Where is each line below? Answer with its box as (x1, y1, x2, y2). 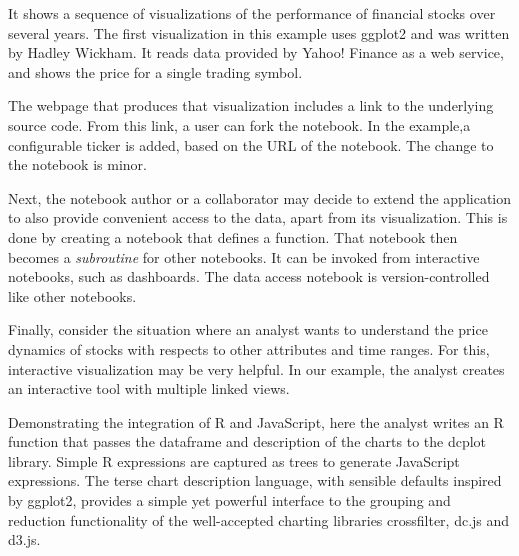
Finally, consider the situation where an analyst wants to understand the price (8, 319, 488, 340)
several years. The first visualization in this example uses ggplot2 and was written (8, 22, 510, 43)
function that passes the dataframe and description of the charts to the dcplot (8, 431, 487, 452)
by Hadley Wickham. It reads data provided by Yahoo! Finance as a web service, (8, 42, 504, 63)
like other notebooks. (8, 285, 137, 306)
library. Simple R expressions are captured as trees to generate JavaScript (8, 450, 460, 471)
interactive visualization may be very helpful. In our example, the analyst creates (8, 358, 505, 379)
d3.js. (8, 529, 41, 550)
